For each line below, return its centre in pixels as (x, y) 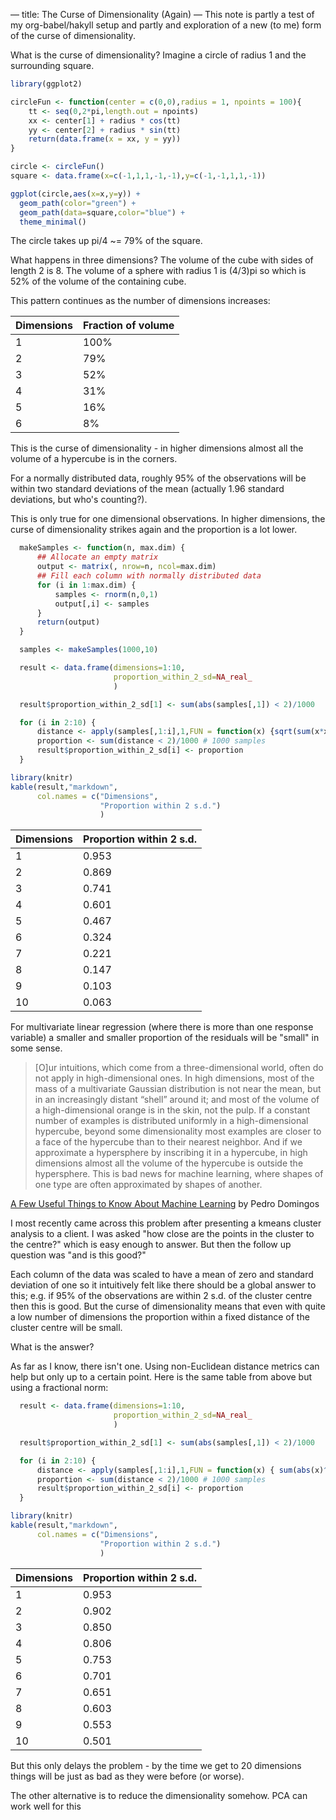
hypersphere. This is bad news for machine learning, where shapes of (179, 1174)
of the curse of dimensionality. (73, 35)
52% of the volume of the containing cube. (98, 281)
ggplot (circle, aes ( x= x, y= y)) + (75, 194)
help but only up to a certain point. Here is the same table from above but (161, 1377)
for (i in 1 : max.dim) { (86, 585)
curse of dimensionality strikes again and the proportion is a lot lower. (154, 530)
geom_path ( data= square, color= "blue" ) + (102, 212)
